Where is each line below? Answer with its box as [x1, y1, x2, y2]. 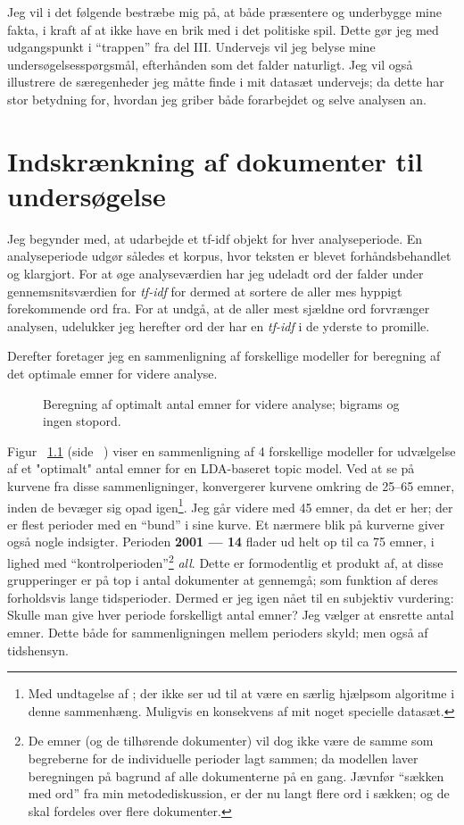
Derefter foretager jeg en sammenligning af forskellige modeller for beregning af [7, 346, 441, 365]
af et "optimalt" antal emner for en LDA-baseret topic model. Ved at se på [7, 459, 415, 478]
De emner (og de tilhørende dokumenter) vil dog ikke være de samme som [28, 731, 434, 750]
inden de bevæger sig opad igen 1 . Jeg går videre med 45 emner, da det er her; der [7, 495, 453, 516]
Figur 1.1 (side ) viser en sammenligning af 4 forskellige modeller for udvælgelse [7, 441, 456, 460]
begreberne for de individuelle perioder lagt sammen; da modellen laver [28, 749, 418, 768]
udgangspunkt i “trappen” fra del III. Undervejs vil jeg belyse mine [7, 37, 376, 56]
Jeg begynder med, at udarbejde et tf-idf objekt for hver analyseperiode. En [7, 229, 423, 247]
